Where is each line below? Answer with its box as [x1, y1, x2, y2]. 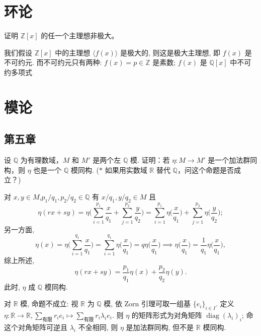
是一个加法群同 [208, 155, 257, 165]
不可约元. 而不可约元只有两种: [4, 57, 102, 68]
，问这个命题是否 [177, 164, 234, 175]
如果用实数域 [105, 164, 147, 175]
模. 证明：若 [130, 155, 170, 165]
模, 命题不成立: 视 [20, 298, 78, 309]
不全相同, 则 [78, 321, 118, 332]
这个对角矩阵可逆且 [4, 321, 67, 332]
